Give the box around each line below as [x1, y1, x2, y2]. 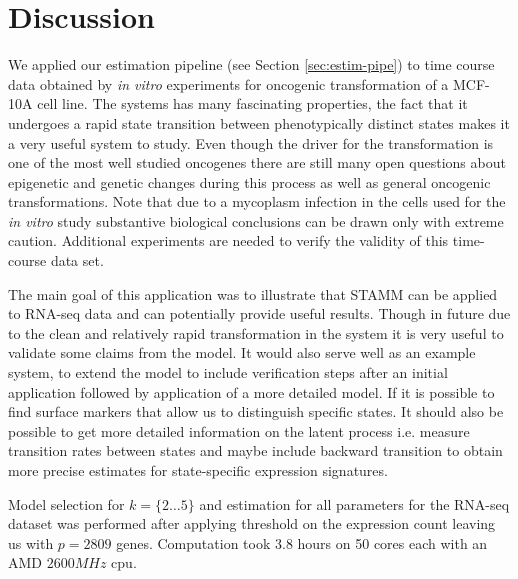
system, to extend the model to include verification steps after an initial [8, 362, 448, 383]
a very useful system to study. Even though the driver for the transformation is [8, 132, 494, 153]
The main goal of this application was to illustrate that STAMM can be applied [8, 283, 498, 304]
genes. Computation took [116, 532, 271, 553]
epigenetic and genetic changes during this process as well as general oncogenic [8, 171, 491, 192]
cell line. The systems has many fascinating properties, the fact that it [37, 93, 468, 114]
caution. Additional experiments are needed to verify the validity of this [8, 230, 449, 251]
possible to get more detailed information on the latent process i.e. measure [8, 420, 470, 441]
